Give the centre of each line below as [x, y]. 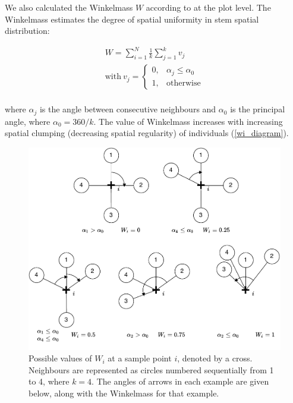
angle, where [28, 121]
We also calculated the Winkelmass [69, 7]
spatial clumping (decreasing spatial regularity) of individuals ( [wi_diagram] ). [147, 133]
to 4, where [49, 381]
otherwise [183, 83]
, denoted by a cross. [215, 358]
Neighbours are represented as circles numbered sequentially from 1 [151, 369]
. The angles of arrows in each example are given [180, 381]
